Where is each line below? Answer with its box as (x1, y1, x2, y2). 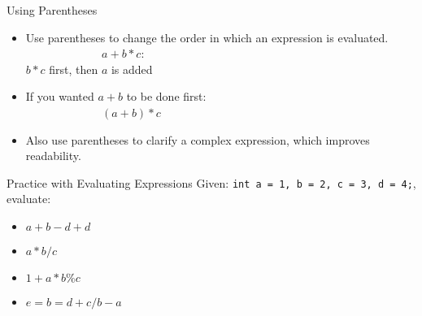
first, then (49, 60, 98, 77)
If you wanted (25, 88, 94, 105)
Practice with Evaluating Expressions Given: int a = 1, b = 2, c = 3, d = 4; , (7, 174, 416, 191)
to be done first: (126, 88, 207, 105)
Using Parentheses (7, 2, 98, 18)
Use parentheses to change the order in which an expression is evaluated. (25, 28, 389, 45)
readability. (25, 147, 81, 164)
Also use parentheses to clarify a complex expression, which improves (25, 131, 370, 148)
